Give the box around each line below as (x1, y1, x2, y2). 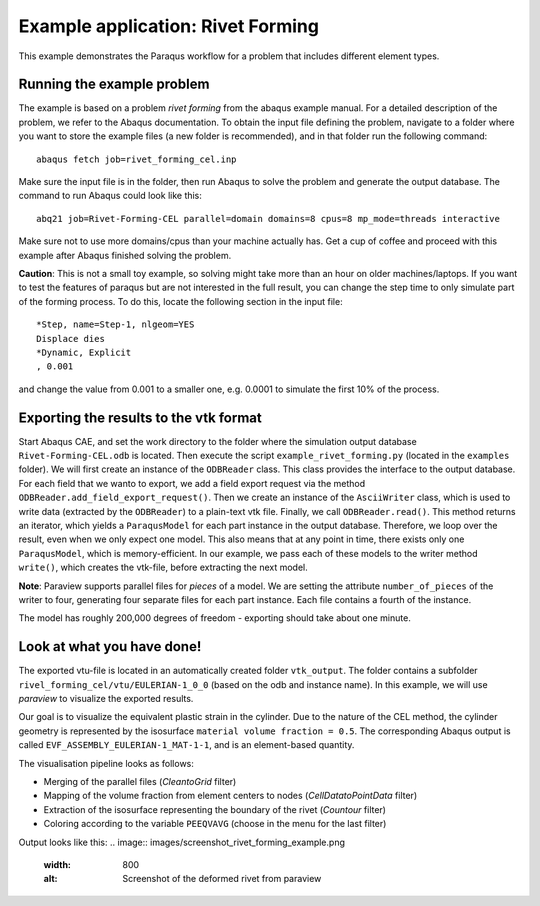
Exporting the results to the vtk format (18, 409, 262, 426)
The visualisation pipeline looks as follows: (18, 757, 195, 769)
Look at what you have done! (18, 638, 202, 655)
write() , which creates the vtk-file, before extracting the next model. (18, 561, 309, 574)
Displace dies (36, 333, 105, 344)
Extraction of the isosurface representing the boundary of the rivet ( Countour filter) (43, 803, 387, 815)
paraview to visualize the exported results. (18, 692, 194, 704)
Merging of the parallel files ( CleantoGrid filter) (43, 775, 237, 787)
